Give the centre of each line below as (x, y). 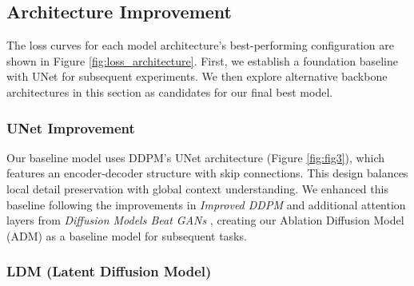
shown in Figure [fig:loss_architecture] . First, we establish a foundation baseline (202, 60)
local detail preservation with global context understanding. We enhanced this (197, 188)
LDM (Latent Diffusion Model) (109, 271)
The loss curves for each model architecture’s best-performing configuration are (200, 45)
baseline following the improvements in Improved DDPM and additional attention (206, 204)
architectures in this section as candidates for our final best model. (170, 91)
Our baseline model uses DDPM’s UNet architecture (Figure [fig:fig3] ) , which (195, 157)
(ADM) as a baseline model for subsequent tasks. (127, 235)
